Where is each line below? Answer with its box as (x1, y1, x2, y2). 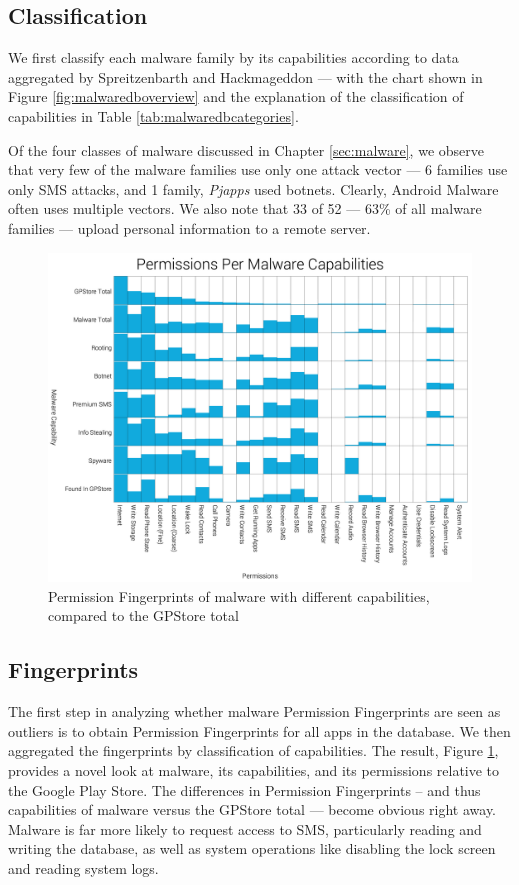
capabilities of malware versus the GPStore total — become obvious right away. (8, 799, 497, 820)
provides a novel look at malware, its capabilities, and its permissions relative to (8, 759, 500, 780)
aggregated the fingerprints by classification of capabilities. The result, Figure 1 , (8, 740, 499, 761)
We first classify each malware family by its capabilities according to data (8, 47, 459, 68)
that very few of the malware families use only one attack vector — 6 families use (8, 159, 508, 180)
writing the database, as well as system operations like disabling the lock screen (8, 838, 496, 859)
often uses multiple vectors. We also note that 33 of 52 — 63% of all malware (8, 198, 482, 219)
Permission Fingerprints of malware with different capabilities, (48, 585, 430, 606)
